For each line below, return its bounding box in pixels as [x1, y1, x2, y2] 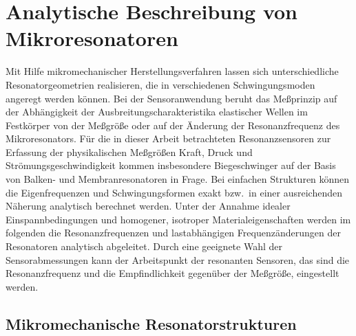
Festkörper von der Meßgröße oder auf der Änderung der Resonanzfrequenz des [6, 117, 340, 132]
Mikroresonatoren [6, 24, 178, 52]
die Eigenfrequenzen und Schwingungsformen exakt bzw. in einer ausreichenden [6, 185, 342, 199]
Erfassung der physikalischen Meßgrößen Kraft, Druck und [6, 144, 253, 159]
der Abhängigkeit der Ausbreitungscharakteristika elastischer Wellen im [6, 104, 308, 119]
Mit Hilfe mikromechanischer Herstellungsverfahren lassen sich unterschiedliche [6, 64, 339, 78]
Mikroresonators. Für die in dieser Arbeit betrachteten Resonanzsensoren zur [6, 131, 331, 146]
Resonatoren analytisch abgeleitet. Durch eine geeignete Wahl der [6, 239, 282, 254]
